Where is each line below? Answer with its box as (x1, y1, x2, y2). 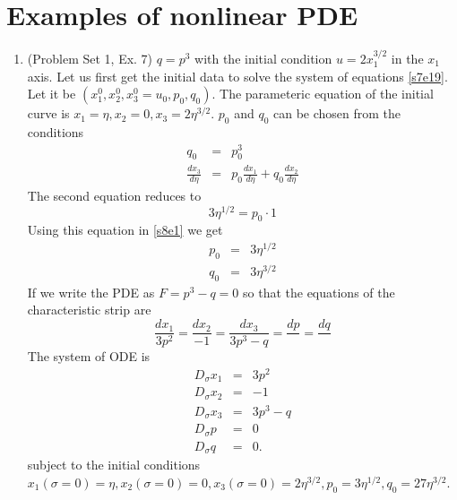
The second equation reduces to (27, 186, 202, 204)
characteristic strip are (27, 300, 151, 319)
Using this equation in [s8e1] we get (27, 220, 223, 239)
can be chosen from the (273, 104, 401, 123)
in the (391, 48, 424, 67)
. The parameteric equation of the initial (211, 84, 434, 103)
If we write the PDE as (27, 282, 155, 301)
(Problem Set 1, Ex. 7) (27, 48, 153, 67)
